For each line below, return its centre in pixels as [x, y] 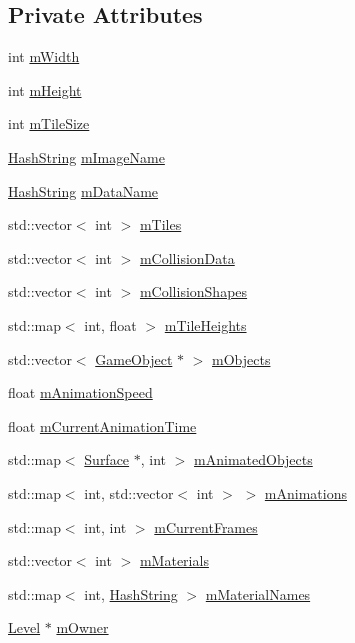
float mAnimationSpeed [80, 392]
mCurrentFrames [206, 526]
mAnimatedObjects [253, 459]
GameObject [134, 358]
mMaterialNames [258, 593]
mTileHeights [205, 324]
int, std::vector [129, 492]
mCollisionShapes [193, 291]
